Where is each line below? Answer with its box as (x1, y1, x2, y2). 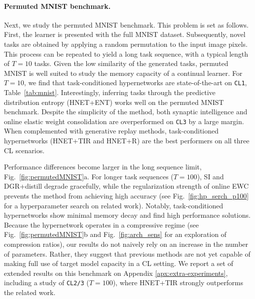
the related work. (4, 287, 56, 298)
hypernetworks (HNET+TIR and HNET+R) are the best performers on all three (4, 135, 250, 146)
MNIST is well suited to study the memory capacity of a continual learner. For (4, 67, 243, 78)
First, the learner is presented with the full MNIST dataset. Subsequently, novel (4, 29, 246, 39)
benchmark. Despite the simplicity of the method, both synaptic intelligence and (4, 106, 248, 117)
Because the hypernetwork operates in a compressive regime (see (4, 219, 199, 230)
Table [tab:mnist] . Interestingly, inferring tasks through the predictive (4, 87, 216, 98)
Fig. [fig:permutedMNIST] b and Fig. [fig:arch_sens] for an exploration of (4, 229, 227, 239)
